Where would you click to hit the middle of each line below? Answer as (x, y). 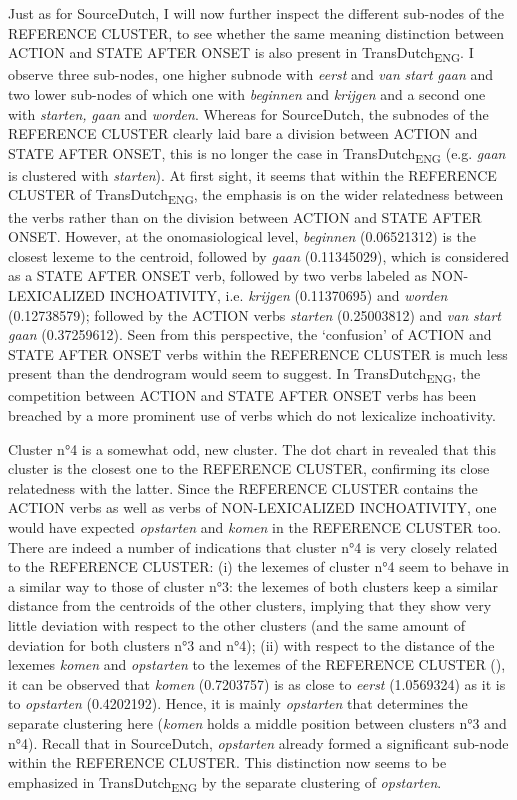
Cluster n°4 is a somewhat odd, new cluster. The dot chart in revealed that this (252, 448)
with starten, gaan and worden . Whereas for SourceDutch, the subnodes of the (248, 113)
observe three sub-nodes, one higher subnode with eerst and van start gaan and (251, 74)
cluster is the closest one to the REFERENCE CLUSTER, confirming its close (249, 468)
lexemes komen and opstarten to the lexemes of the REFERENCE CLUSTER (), (257, 664)
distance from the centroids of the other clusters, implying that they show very (250, 605)
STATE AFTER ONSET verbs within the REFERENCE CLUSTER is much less (258, 353)
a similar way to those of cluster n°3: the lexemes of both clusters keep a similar (253, 585)
